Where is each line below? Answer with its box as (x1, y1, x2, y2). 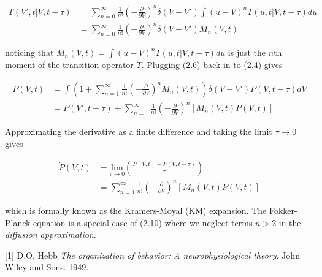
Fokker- (269, 203, 297, 216)
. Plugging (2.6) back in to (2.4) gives (141, 58, 283, 71)
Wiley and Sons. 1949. (5, 260, 89, 273)
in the (278, 216, 301, 229)
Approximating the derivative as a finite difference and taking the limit (5, 125, 272, 138)
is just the (228, 46, 266, 59)
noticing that (5, 46, 54, 59)
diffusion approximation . (5, 228, 96, 241)
